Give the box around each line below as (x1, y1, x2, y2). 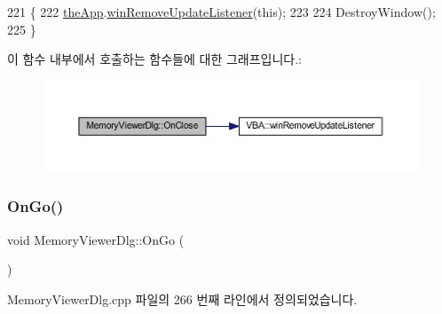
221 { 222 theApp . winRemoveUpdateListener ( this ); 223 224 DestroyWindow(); (7, 3, 436, 20)
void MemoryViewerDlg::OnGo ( (7, 230, 185, 248)
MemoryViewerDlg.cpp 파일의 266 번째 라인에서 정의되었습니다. (7, 289, 358, 308)
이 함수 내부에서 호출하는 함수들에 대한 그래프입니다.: (7, 50, 302, 68)
